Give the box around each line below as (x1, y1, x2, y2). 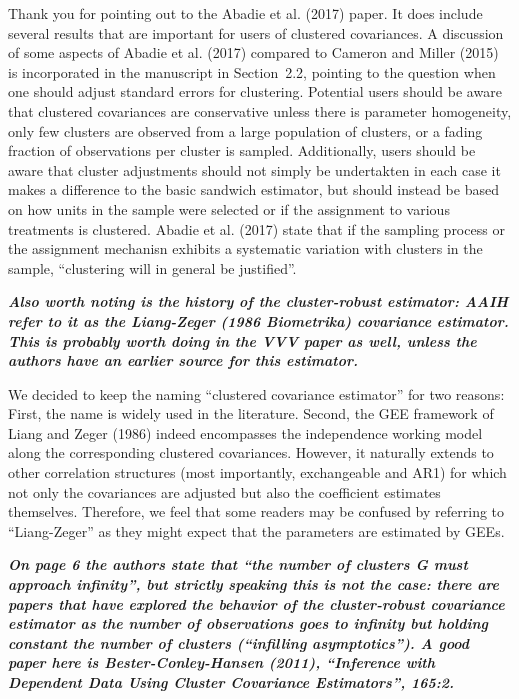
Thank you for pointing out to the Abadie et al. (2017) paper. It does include (8, 3, 483, 23)
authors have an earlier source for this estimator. (8, 350, 358, 371)
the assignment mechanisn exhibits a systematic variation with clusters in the (8, 238, 483, 259)
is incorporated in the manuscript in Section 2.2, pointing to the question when (8, 61, 496, 82)
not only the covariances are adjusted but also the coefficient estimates (8, 481, 441, 502)
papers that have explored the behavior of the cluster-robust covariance (8, 593, 505, 614)
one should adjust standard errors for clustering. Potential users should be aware (8, 81, 502, 102)
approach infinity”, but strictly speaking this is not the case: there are (8, 574, 500, 595)
